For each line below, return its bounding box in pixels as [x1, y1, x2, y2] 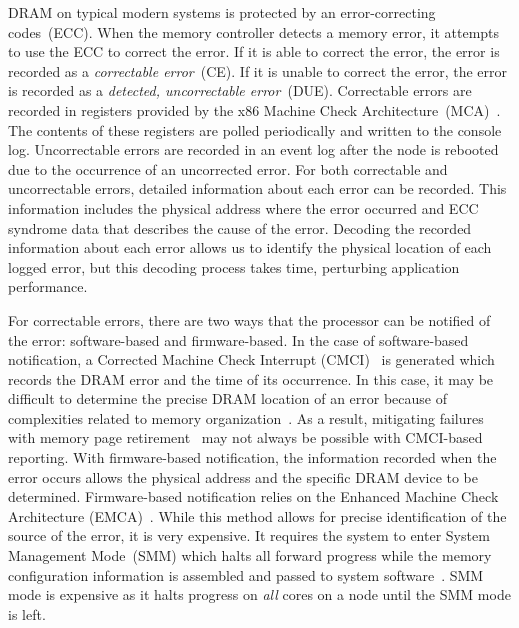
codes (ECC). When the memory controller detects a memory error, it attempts [8, 21, 500, 42]
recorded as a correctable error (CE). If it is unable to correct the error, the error [8, 60, 507, 81]
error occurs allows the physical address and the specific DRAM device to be [8, 466, 479, 487]
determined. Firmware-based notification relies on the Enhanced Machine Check [8, 486, 499, 507]
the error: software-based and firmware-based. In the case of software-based [8, 329, 469, 350]
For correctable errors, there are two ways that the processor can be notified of [8, 309, 491, 330]
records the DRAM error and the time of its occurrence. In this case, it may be [8, 368, 494, 389]
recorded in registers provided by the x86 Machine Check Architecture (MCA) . [8, 99, 501, 120]
